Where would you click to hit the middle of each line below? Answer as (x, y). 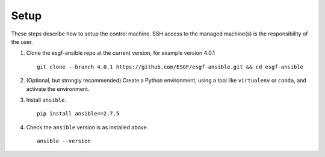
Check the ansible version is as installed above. (87, 127)
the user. (22, 42)
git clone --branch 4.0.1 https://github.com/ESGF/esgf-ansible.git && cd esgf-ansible (170, 67)
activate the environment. (58, 89)
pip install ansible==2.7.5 (78, 114)
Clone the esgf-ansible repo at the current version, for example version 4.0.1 (121, 53)
